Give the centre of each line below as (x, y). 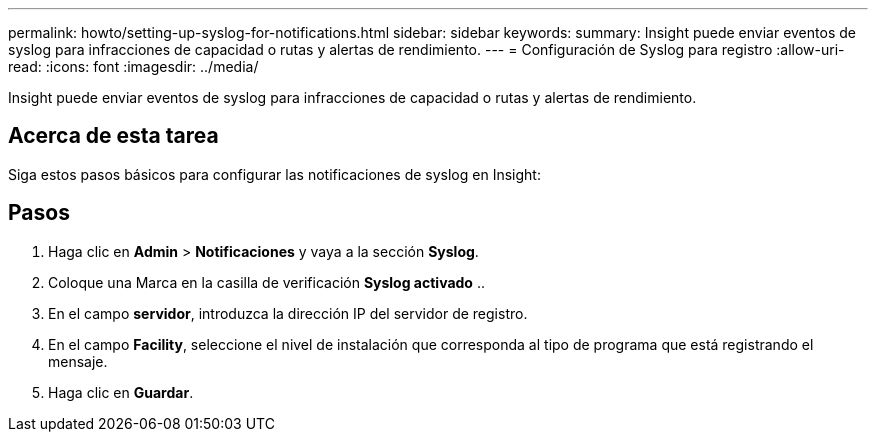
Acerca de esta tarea (113, 136)
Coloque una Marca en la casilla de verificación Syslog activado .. (266, 282)
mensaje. (78, 361)
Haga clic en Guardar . (121, 392)
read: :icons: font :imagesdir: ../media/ (133, 66)
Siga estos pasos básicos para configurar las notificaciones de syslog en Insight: (274, 174)
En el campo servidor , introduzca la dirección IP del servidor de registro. (288, 313)
